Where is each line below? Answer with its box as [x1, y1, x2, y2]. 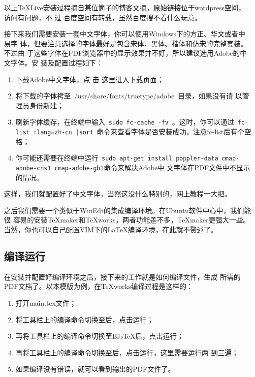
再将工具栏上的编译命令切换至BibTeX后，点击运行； [15, 331, 184, 341]
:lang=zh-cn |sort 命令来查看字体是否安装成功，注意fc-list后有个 [33, 126, 245, 136]
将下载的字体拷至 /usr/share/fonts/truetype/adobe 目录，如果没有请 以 [15, 91, 242, 101]
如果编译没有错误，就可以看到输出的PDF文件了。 [15, 364, 175, 374]
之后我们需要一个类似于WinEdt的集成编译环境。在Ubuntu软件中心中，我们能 [4, 205, 251, 215]
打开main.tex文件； [15, 297, 77, 308]
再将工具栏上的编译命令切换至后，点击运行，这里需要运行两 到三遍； [15, 347, 239, 357]
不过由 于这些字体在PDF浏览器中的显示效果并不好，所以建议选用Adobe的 [4, 48, 240, 58]
